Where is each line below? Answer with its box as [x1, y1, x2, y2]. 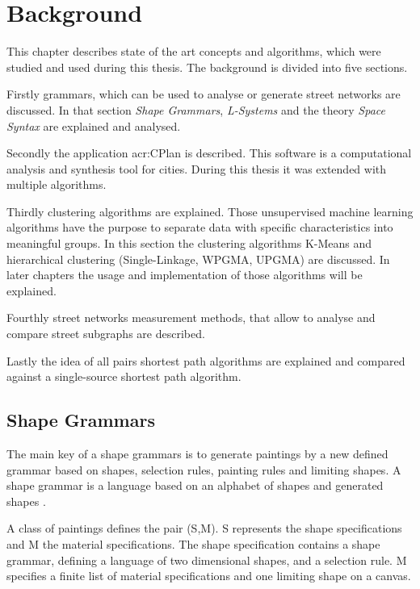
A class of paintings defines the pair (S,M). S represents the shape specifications [6, 520, 402, 537]
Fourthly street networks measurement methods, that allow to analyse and [6, 309, 376, 326]
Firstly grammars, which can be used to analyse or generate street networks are [6, 86, 401, 102]
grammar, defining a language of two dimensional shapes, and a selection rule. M [6, 551, 407, 568]
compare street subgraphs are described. [6, 325, 205, 342]
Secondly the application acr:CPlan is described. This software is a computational [6, 144, 412, 161]
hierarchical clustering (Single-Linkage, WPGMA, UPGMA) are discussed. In [6, 250, 390, 267]
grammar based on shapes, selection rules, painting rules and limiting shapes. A [6, 461, 401, 478]
